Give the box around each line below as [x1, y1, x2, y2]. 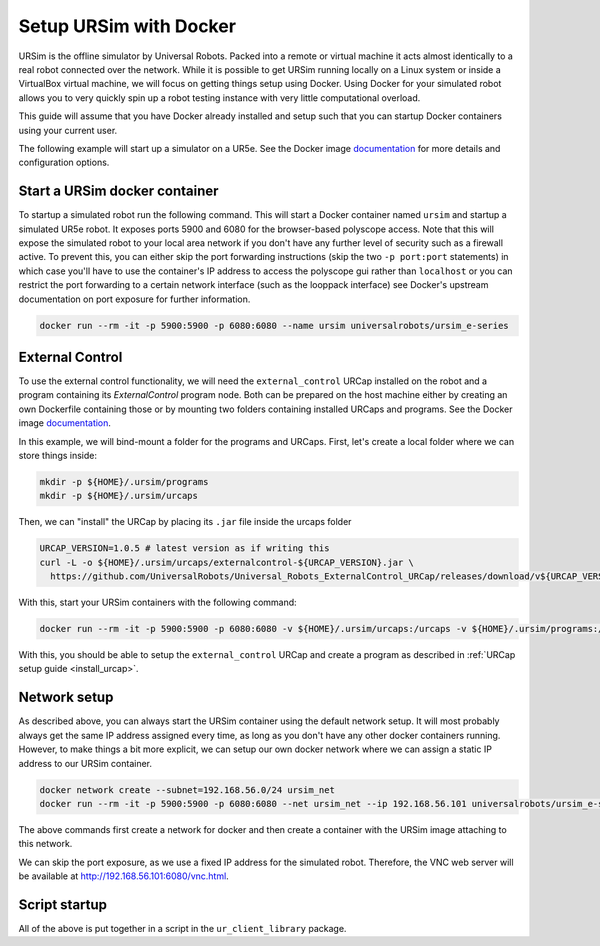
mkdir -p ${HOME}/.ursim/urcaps [39, 490, 199, 502]
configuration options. [18, 156, 110, 169]
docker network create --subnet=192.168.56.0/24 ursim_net [39, 784, 335, 795]
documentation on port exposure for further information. [18, 293, 251, 305]
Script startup [18, 896, 108, 913]
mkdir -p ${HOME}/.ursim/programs [39, 476, 209, 487]
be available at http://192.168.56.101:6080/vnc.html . [18, 870, 229, 882]
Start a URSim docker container [18, 183, 219, 200]
